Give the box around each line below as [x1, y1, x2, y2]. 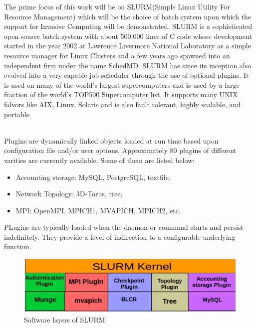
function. [4, 241, 31, 252]
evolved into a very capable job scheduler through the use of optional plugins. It [4, 70, 249, 80]
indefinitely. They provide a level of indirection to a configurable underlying [4, 231, 236, 242]
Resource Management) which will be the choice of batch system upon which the [4, 11, 252, 21]
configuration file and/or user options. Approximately [4, 145, 168, 156]
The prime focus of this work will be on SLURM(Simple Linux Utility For [4, 1, 231, 11]
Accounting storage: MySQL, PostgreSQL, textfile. [15, 171, 171, 182]
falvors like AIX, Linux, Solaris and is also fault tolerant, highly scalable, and [4, 99, 241, 109]
